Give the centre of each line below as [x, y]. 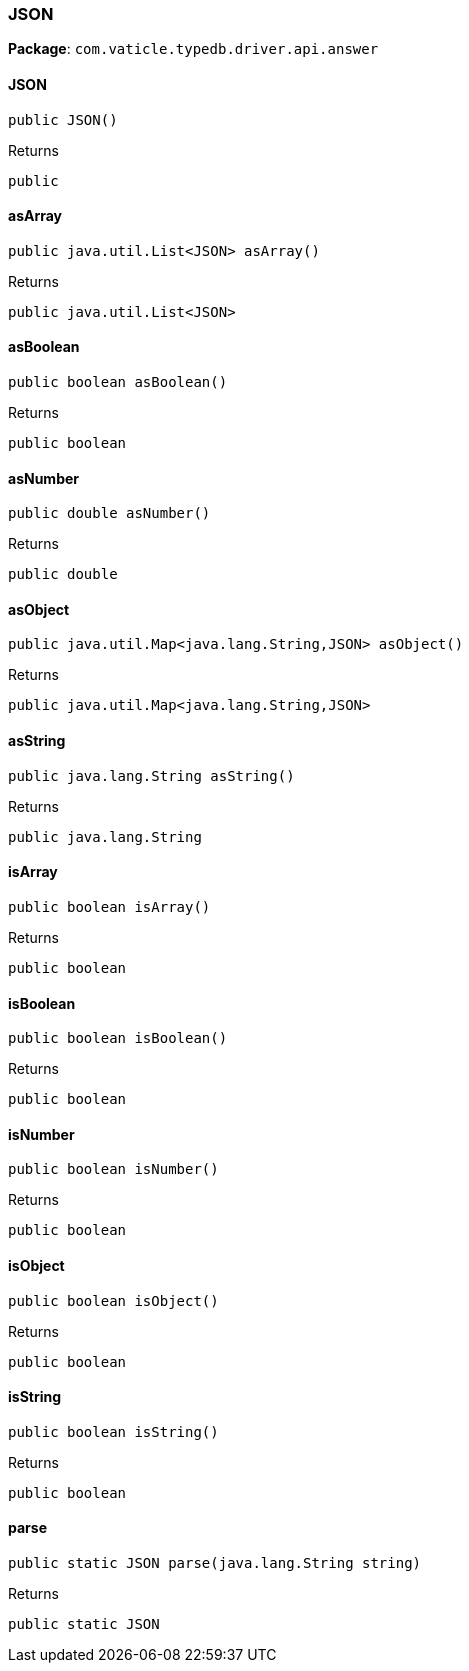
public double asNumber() [109, 513]
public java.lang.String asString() [151, 775]
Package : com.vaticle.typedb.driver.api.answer [193, 49]
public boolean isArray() [109, 906]
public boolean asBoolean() [118, 382]
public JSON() [63, 119]
